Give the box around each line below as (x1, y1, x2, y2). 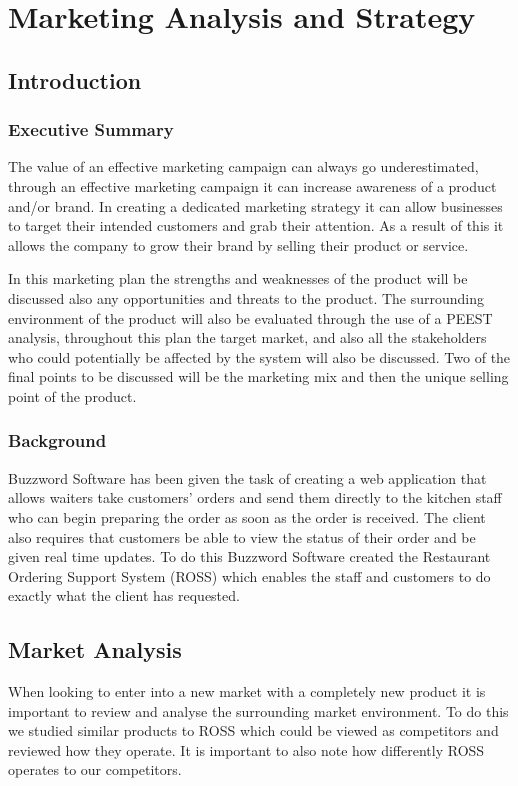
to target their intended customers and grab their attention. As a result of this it (8, 215, 504, 236)
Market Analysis (8, 634, 182, 665)
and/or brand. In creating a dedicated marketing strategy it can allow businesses (8, 195, 503, 216)
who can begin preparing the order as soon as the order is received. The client (8, 506, 486, 527)
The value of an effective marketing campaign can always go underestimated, (8, 156, 479, 177)
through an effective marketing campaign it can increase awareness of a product (8, 175, 497, 196)
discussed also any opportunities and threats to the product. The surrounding (8, 287, 485, 308)
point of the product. (8, 385, 137, 406)
